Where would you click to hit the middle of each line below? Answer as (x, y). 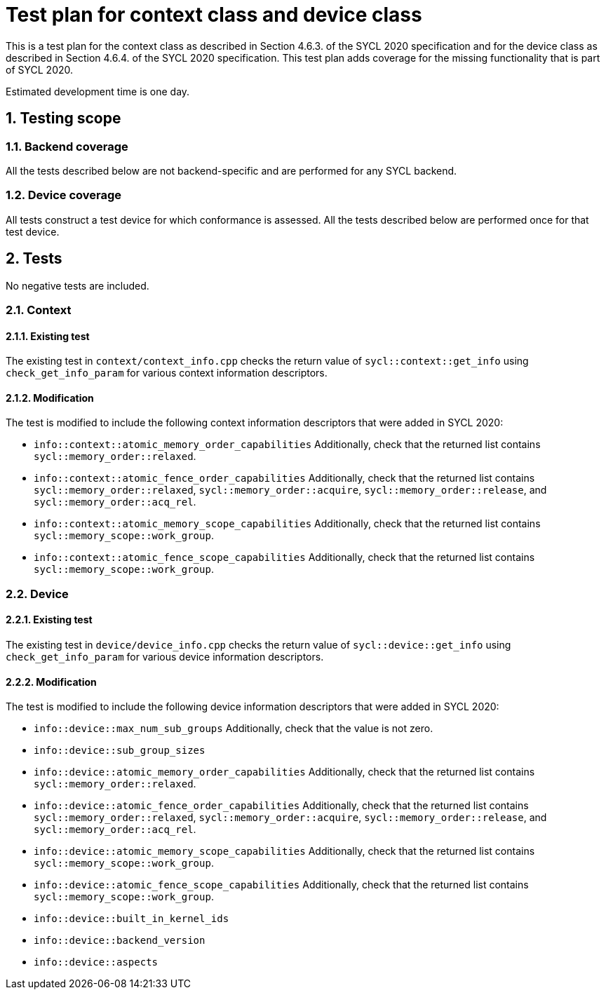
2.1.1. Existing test (48, 336)
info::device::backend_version (120, 941)
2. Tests (34, 259)
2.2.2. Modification (51, 682)
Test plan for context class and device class (214, 15)
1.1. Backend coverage (67, 146)
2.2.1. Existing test (49, 620)
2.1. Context (39, 310)
